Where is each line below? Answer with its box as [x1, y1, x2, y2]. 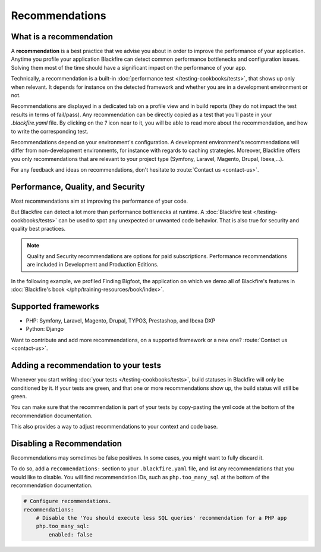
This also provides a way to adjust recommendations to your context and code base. [11, 423, 218, 430]
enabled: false [48, 531, 93, 538]
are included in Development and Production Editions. [27, 261, 159, 268]
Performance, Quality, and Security [11, 182, 145, 192]
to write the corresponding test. [11, 128, 89, 135]
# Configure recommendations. [23, 498, 112, 505]
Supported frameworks [11, 301, 99, 311]
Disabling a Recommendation [11, 438, 122, 448]
